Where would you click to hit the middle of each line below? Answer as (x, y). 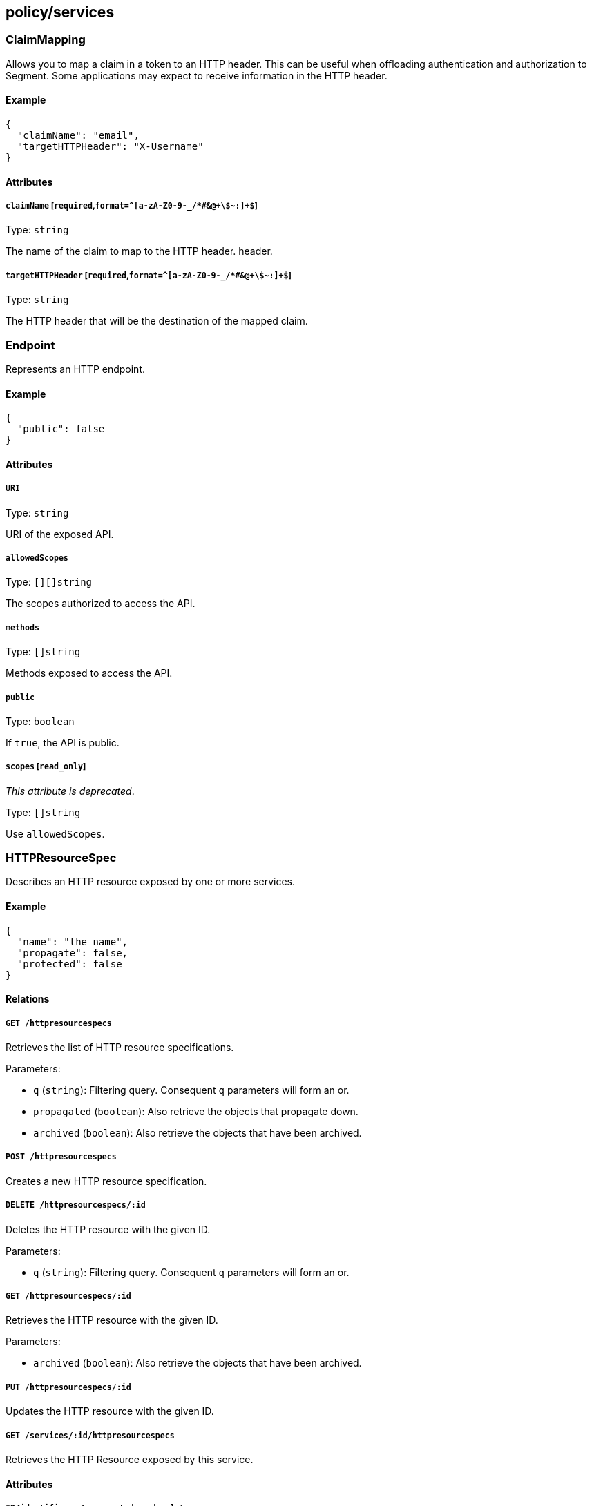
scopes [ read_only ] (46, 767)
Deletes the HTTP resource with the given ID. (108, 1229)
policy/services (60, 12)
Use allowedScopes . (55, 833)
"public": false (61, 429)
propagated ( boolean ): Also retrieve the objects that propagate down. (196, 1112)
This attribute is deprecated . (70, 791)
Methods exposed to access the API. (89, 673)
